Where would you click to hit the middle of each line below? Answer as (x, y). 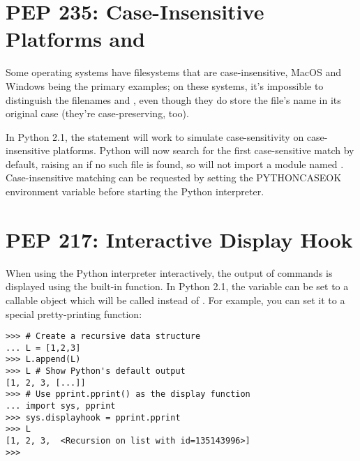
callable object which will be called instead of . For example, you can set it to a (175, 300)
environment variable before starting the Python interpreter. (135, 191)
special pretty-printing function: (74, 313)
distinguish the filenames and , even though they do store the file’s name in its (173, 99)
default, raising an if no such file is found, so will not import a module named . (175, 164)
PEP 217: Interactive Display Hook (179, 239)
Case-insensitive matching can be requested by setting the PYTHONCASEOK (174, 177)
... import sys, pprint (61, 406)
